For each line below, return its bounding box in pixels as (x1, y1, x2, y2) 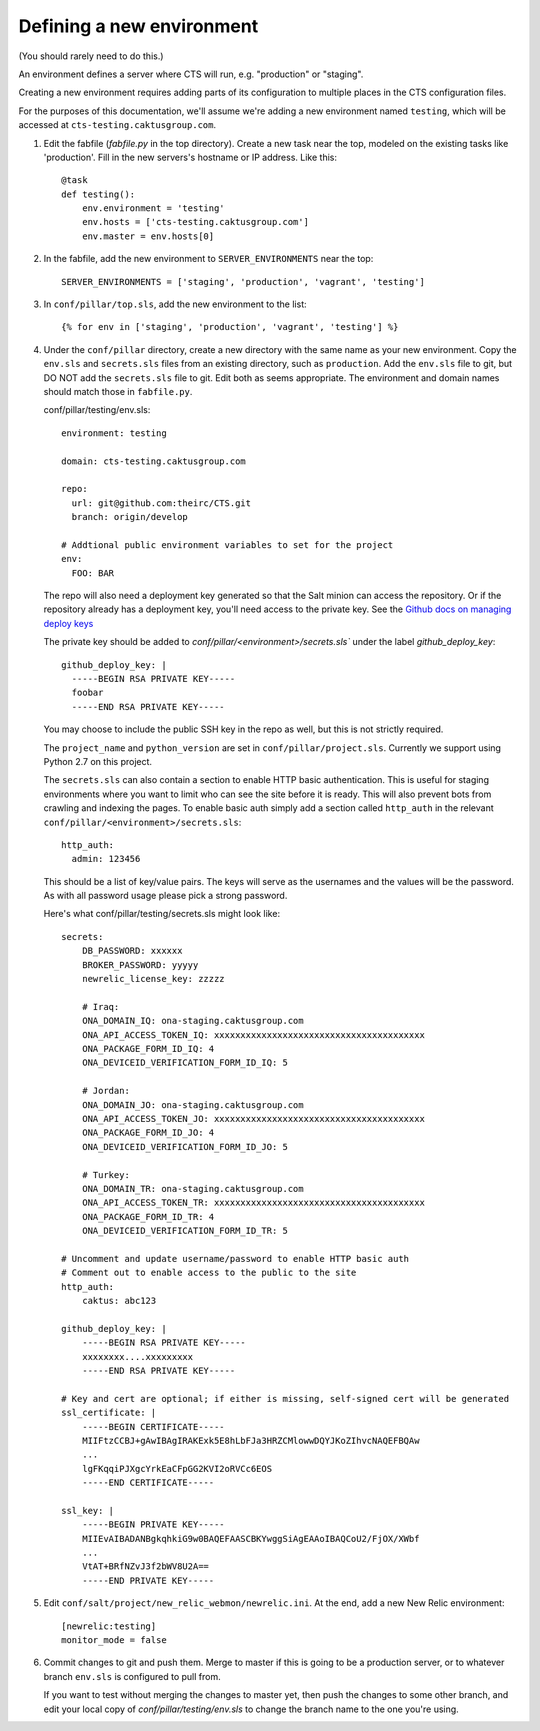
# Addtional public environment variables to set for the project (61, 539, 394, 550)
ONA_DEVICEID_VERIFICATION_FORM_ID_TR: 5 (81, 1225, 289, 1237)
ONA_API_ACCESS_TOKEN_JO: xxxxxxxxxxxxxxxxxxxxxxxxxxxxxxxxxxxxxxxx (81, 1113, 425, 1124)
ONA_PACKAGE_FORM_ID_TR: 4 (81, 1211, 215, 1222)
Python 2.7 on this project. (43, 755, 153, 767)
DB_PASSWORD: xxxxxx (81, 945, 183, 957)
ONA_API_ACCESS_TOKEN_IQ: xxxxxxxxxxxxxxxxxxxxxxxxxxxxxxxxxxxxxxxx (81, 1029, 425, 1040)
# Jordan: (81, 1085, 130, 1097)
